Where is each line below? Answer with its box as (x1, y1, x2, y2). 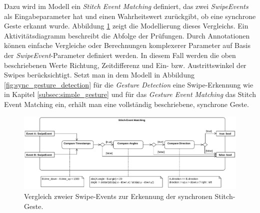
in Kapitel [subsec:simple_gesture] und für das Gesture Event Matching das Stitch (4, 89, 256, 99)
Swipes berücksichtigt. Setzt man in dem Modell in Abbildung (4, 69, 194, 80)
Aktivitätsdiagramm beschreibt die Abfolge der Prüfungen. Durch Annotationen (4, 30, 250, 40)
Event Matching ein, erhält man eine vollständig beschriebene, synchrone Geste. (4, 98, 249, 109)
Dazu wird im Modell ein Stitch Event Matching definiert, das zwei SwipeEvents (4, 1, 248, 11)
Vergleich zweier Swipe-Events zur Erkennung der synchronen (24, 191, 212, 201)
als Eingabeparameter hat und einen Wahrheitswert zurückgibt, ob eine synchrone (4, 10, 256, 21)
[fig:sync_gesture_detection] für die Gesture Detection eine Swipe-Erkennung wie (4, 79, 253, 89)
